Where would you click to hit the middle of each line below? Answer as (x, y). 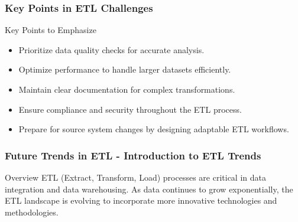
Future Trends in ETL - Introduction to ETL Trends (133, 155)
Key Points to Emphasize (51, 30)
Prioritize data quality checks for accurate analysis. (111, 49)
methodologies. (32, 212)
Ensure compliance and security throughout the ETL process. (130, 109)
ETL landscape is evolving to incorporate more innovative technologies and (141, 200)
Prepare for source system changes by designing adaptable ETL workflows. (154, 129)
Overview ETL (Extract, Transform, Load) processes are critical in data (135, 177)
